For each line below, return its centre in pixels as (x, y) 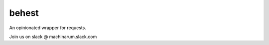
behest (24, 13)
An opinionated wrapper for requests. (48, 28)
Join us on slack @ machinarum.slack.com (53, 37)
